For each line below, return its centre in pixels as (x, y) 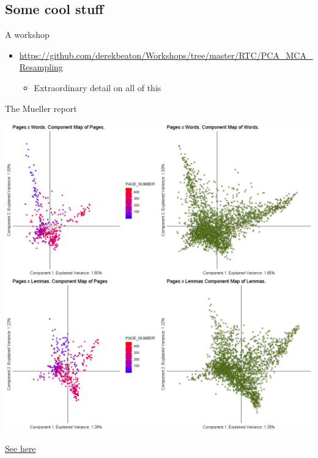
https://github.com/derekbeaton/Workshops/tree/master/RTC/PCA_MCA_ (166, 55)
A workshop (27, 35)
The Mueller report (41, 108)
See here (20, 448)
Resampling (41, 67)
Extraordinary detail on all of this (98, 87)
